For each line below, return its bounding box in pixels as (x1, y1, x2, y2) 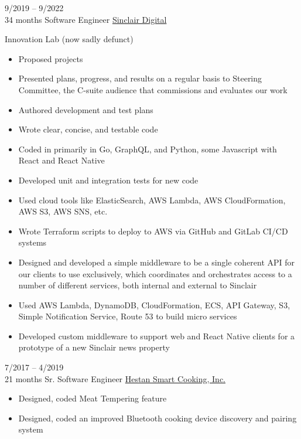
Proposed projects (18, 52, 83, 64)
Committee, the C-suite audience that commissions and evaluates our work (18, 83, 288, 96)
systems (18, 236, 47, 249)
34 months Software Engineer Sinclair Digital (5, 13, 167, 25)
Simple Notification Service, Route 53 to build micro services (18, 310, 237, 322)
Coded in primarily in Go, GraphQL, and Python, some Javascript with (18, 142, 277, 155)
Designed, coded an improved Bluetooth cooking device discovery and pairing (18, 411, 297, 424)
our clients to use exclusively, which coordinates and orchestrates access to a (18, 267, 292, 280)
